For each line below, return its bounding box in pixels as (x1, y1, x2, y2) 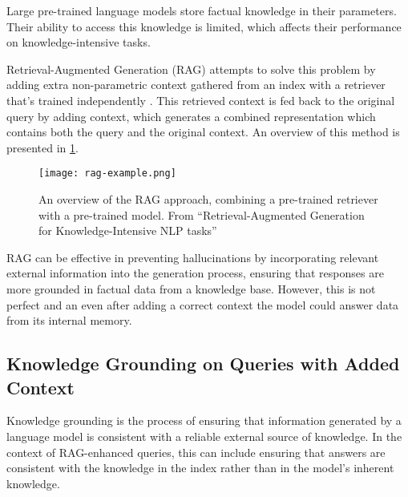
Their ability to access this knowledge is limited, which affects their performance (6, 18, 402, 34)
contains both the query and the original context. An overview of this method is (6, 123, 400, 140)
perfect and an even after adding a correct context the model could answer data (6, 296, 399, 313)
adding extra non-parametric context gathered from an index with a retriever (6, 76, 386, 93)
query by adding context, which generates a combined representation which (6, 107, 376, 124)
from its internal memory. (6, 312, 132, 329)
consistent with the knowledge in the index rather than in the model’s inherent (6, 459, 394, 476)
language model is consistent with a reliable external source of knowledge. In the (6, 427, 402, 444)
